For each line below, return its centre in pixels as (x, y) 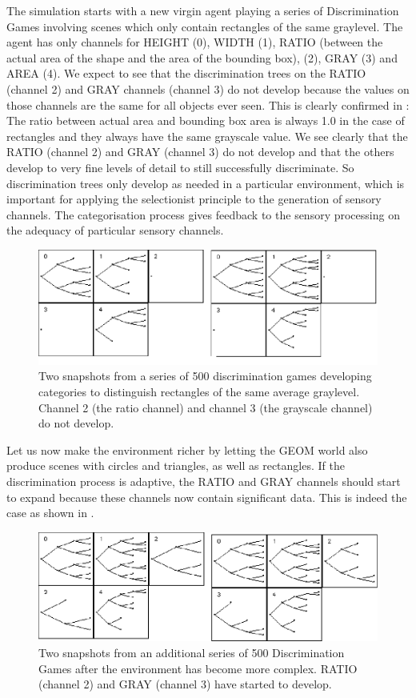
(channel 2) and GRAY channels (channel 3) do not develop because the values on (208, 88)
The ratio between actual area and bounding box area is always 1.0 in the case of (206, 120)
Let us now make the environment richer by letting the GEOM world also (187, 449)
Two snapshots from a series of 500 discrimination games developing (205, 376)
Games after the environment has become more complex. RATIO (198, 668)
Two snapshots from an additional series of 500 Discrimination (192, 652)
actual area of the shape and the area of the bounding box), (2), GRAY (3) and (202, 57)
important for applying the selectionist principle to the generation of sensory (194, 199)
